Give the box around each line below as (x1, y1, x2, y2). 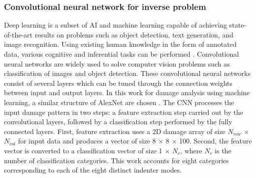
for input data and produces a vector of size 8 (18, 136, 156, 146)
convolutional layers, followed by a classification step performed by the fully (4, 116, 232, 127)
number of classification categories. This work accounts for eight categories (4, 155, 229, 165)
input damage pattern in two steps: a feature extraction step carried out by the (4, 107, 243, 117)
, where (180, 145, 202, 155)
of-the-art (4, 29, 32, 39)
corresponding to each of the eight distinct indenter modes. (4, 165, 182, 175)
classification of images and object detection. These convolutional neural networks (4, 68, 251, 78)
